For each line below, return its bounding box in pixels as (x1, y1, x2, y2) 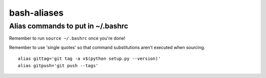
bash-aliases (9, 7, 64, 18)
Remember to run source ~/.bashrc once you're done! (9, 35, 126, 41)
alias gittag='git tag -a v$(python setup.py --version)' (18, 56, 161, 61)
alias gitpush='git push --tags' (18, 63, 99, 68)
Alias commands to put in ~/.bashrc (9, 22, 129, 30)
